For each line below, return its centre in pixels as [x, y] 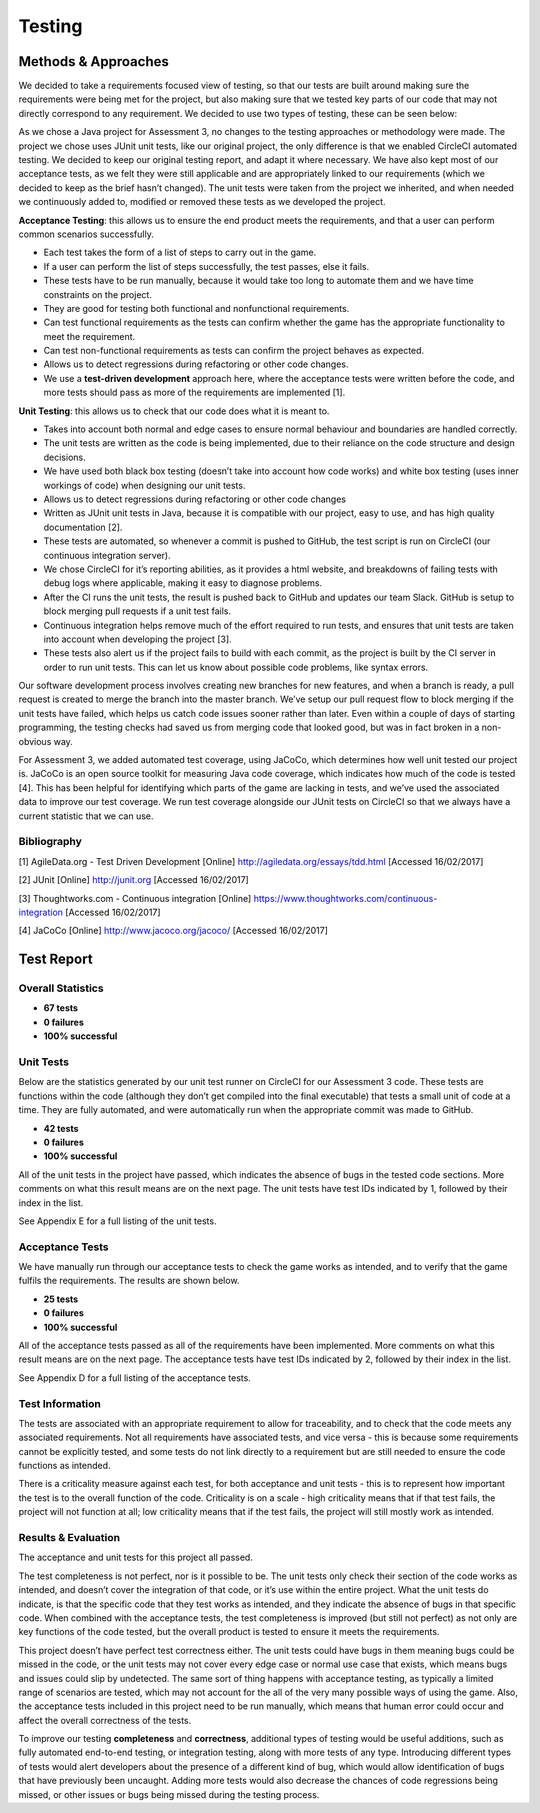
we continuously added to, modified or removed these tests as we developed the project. [202, 202]
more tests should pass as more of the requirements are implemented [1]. [194, 392]
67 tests [61, 1008]
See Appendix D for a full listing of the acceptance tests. [135, 1377]
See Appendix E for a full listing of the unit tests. [117, 1221]
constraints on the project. [97, 294]
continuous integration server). [107, 555]
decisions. [64, 457]
